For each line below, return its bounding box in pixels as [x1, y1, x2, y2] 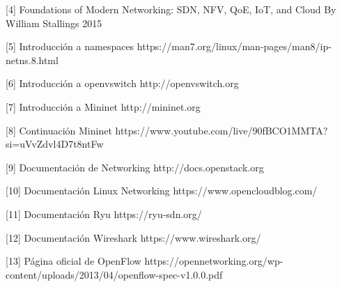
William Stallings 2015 [6, 15, 102, 30]
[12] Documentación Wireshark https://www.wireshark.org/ [6, 230, 261, 245]
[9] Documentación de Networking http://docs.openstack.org [6, 160, 264, 174]
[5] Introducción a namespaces [6, 39, 134, 54]
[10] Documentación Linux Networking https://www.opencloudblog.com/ [6, 183, 318, 198]
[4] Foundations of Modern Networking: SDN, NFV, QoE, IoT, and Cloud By [6, 2, 336, 16]
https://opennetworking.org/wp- [144, 254, 283, 268]
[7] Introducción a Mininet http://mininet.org [6, 99, 201, 114]
